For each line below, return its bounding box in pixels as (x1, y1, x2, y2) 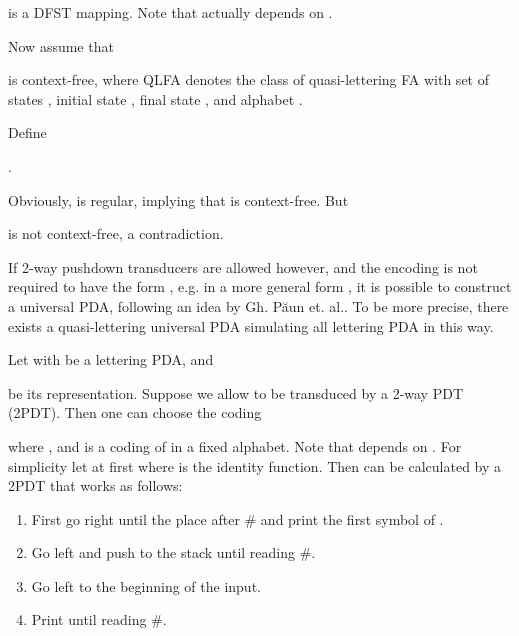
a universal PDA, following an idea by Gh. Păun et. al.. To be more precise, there (8, 295, 509, 316)
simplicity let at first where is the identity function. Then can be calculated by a (8, 455, 502, 476)
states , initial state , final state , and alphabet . (8, 88, 303, 109)
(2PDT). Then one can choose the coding (8, 402, 262, 423)
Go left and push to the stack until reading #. (31, 542, 316, 563)
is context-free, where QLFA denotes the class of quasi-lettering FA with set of (8, 69, 489, 90)
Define (8, 122, 47, 143)
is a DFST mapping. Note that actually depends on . (8, 2, 333, 22)
